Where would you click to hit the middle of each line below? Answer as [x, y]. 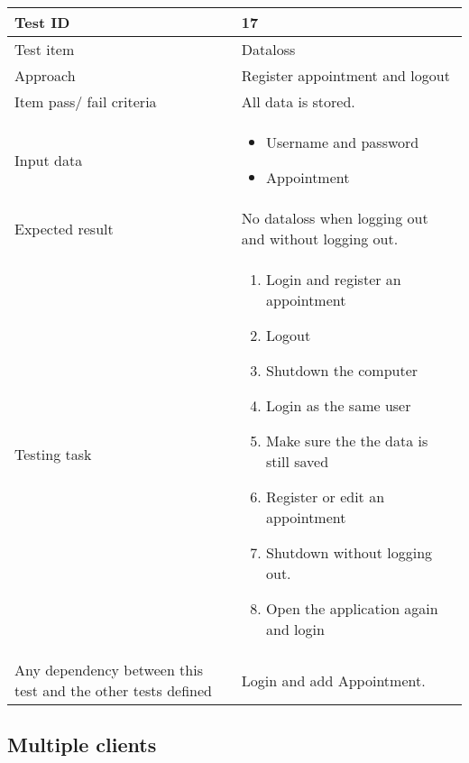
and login [295, 629]
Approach [45, 75]
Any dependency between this [109, 670]
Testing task [53, 454]
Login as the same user [339, 405]
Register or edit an [326, 496]
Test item [45, 49]
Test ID [42, 22]
